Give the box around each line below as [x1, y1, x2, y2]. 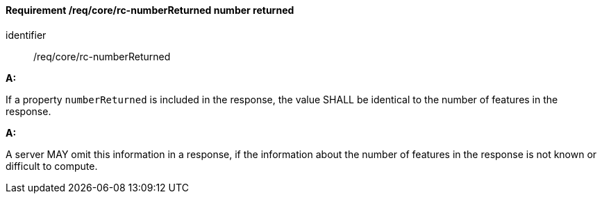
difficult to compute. [6, 159, 98, 172]
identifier [6, 28, 47, 41]
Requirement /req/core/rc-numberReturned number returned [6, 4, 294, 16]
